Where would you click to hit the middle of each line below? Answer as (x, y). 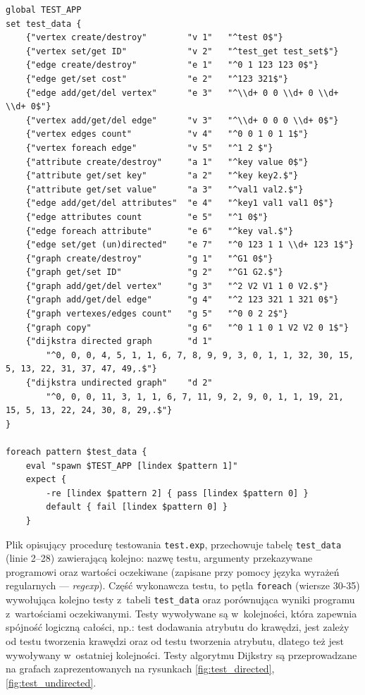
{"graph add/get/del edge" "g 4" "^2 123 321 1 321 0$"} (182, 300)
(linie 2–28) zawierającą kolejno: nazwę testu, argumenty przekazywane (159, 558)
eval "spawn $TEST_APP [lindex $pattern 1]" (132, 466)
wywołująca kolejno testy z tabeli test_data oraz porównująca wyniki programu (180, 599)
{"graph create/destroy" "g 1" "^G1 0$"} (149, 258)
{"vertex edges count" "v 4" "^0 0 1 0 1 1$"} (167, 134)
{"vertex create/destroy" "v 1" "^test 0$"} (154, 38)
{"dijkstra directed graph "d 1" (119, 342)
